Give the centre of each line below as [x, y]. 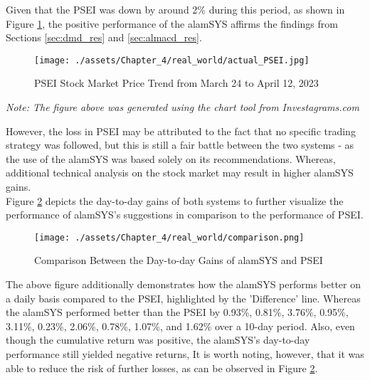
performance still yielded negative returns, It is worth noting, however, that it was [185, 354]
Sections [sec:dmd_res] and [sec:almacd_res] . [104, 37]
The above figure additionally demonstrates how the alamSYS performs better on [183, 284]
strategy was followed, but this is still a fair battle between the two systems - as [180, 145]
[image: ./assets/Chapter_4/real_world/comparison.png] [169, 237]
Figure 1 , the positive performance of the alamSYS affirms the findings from [172, 23]
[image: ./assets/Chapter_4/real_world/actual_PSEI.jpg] [172, 60]
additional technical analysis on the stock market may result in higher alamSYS [180, 173]
